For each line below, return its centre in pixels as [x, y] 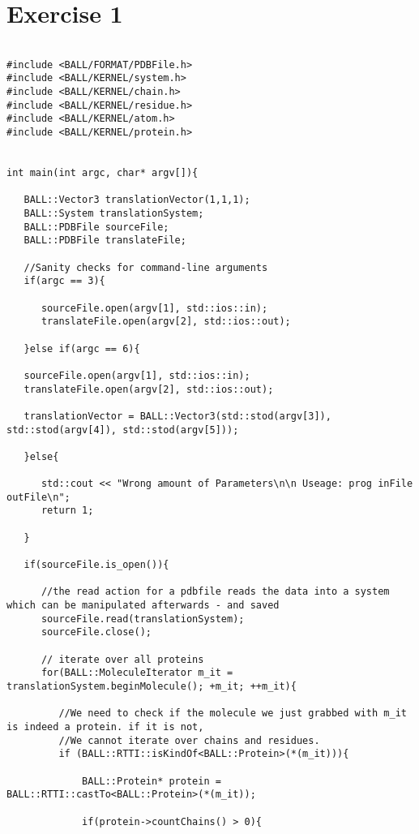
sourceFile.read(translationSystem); [143, 619]
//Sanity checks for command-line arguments [146, 267]
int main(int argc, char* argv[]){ [103, 173]
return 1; [67, 511]
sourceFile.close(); [96, 632]
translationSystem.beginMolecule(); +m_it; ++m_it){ [152, 686]
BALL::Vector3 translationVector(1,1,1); [137, 200]
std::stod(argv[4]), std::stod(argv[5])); [123, 430]
